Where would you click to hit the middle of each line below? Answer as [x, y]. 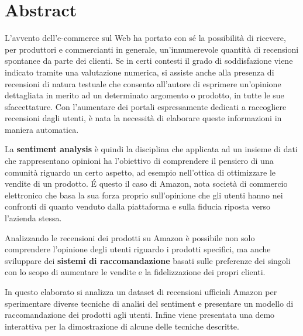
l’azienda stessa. [33, 218]
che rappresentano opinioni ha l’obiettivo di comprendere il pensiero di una [139, 161]
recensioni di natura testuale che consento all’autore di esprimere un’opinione [143, 83]
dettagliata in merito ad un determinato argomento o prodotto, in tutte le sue [144, 95]
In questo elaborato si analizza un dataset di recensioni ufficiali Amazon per [141, 292]
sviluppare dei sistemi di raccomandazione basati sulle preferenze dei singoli [148, 260]
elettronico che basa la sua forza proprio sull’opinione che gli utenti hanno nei [144, 195]
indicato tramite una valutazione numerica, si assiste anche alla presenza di [140, 72]
